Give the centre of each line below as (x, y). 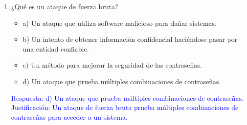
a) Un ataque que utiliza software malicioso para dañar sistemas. (120, 23)
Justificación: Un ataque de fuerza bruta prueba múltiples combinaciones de (125, 107)
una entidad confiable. (56, 48)
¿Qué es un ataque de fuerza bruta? (65, 6)
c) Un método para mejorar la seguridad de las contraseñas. (112, 65)
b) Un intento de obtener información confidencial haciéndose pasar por (130, 39)
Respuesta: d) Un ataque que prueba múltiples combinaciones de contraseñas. (127, 98)
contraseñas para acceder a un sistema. (69, 116)
